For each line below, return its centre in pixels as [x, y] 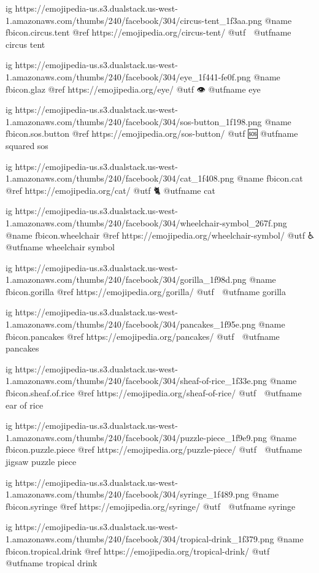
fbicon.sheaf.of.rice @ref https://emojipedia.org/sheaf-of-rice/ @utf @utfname [154, 393]
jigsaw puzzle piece [41, 461]
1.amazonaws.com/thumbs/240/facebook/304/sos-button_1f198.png [134, 121]
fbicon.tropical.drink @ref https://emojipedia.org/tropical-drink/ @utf [138, 551]
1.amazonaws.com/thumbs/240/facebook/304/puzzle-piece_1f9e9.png [136, 437]
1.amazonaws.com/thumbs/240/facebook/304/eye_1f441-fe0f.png [128, 76]
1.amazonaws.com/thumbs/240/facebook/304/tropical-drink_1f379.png [140, 538]
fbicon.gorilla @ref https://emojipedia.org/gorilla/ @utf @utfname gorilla [146, 291]
